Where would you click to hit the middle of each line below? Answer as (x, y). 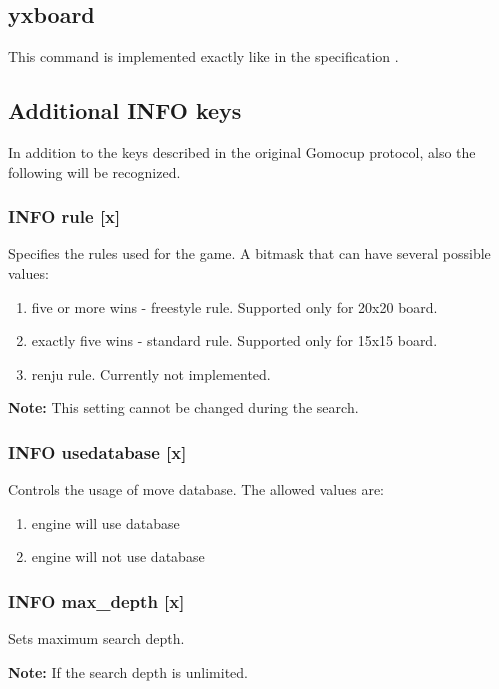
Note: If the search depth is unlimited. (128, 671)
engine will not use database (118, 556)
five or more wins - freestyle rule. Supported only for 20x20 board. (234, 306)
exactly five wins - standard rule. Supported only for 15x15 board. (234, 340)
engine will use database (105, 522)
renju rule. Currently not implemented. (151, 373)
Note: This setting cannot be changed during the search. (183, 407)
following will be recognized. (94, 171)
